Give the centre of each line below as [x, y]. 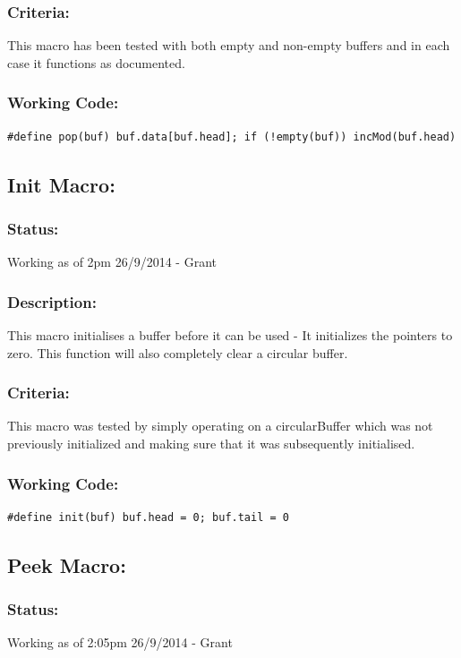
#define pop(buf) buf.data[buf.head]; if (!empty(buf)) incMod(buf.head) [232, 137]
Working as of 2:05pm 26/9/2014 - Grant [120, 642]
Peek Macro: [67, 564]
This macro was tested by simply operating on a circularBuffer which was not [220, 426]
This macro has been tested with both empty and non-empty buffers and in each [229, 45]
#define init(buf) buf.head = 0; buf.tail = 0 [148, 517]
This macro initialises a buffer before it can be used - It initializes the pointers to [230, 335]
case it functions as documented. [96, 62]
